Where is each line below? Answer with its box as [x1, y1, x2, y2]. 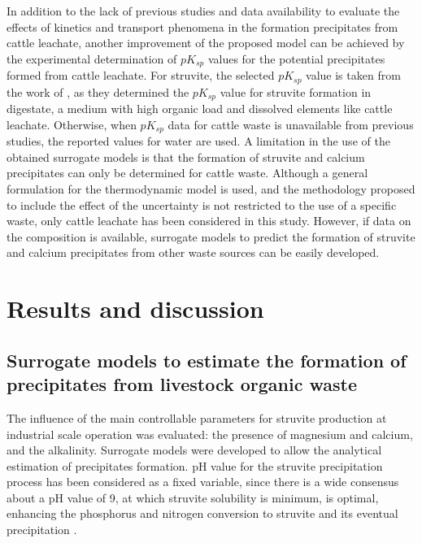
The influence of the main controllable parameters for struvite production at [7, 409, 387, 426]
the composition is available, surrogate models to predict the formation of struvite [7, 228, 415, 245]
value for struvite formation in [220, 83, 372, 100]
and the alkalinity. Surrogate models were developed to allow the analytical [7, 441, 382, 458]
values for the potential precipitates [207, 50, 385, 67]
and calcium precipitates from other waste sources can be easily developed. [7, 244, 380, 261]
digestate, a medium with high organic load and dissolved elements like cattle [7, 100, 393, 117]
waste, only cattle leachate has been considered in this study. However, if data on [7, 212, 411, 229]
